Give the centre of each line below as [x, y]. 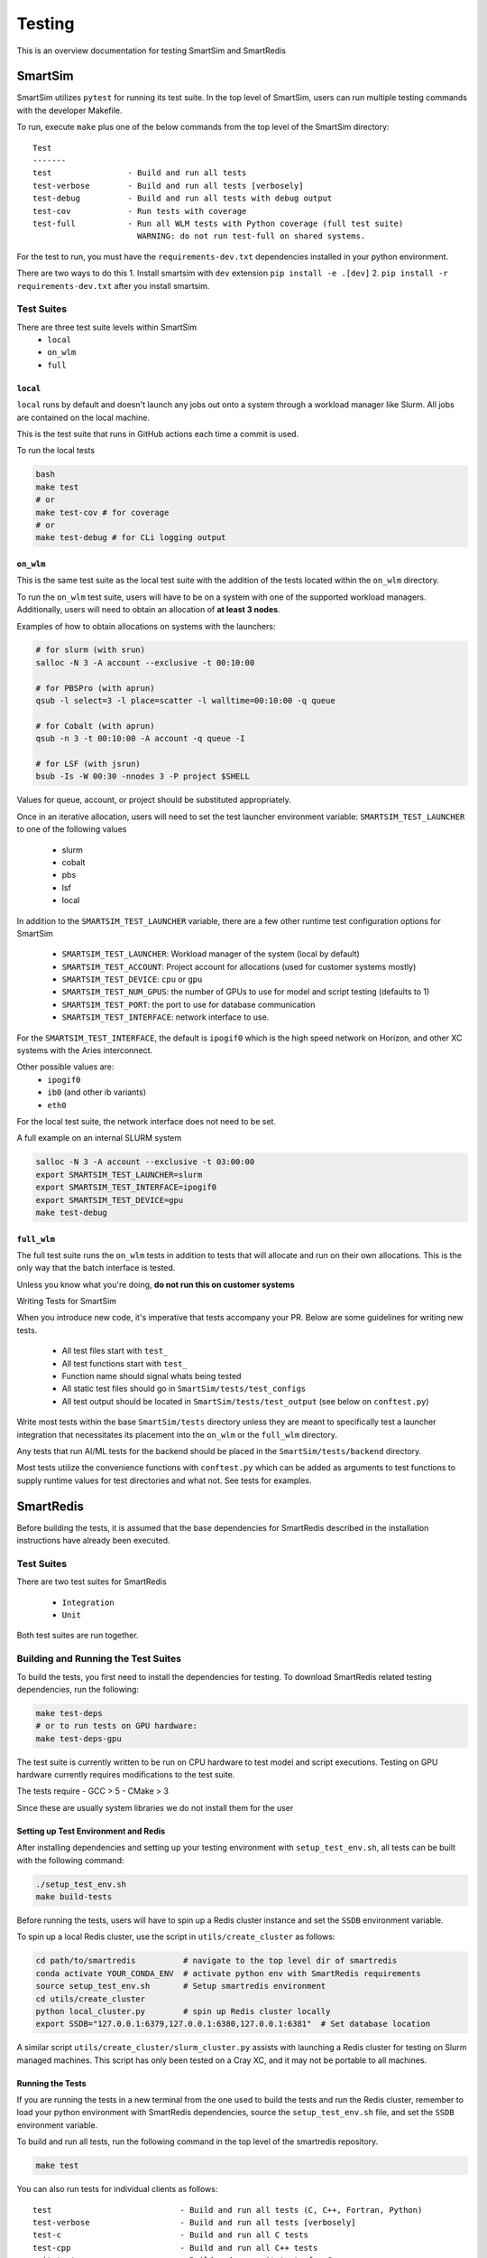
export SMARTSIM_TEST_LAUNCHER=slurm [119, 1175]
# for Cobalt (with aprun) [95, 726]
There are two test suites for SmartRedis [92, 1582]
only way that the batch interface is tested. [96, 1268]
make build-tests [74, 1896]
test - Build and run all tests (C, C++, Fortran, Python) [228, 2210]
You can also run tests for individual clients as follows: [117, 2189]
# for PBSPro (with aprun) [95, 688]
